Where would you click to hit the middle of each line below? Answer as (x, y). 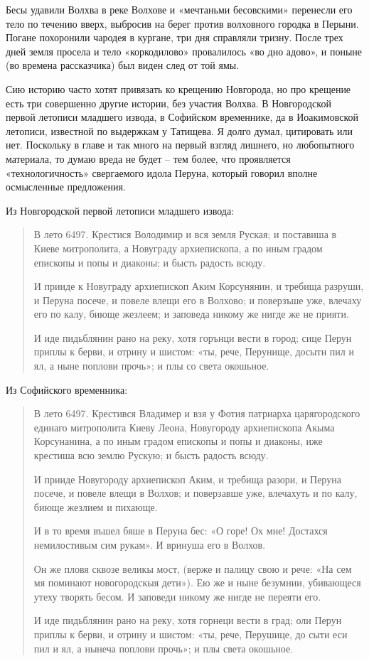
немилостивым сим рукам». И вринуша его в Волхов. (150, 544)
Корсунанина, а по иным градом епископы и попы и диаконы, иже (178, 441)
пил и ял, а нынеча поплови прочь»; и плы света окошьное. (164, 648)
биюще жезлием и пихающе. (96, 506)
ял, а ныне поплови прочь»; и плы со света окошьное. (151, 366)
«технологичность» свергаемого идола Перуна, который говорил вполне (162, 172)
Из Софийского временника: (67, 389)
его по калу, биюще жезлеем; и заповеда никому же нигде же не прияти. (191, 314)
